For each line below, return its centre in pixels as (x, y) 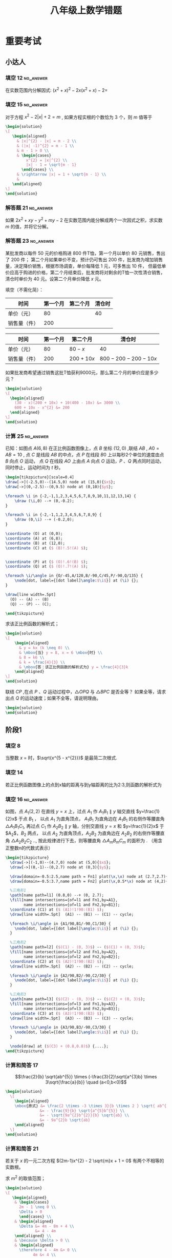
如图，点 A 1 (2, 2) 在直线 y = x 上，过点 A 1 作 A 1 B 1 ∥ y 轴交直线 (70, 812)
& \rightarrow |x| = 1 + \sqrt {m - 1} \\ (61, 175)
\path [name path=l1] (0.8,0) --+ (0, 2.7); (57, 895)
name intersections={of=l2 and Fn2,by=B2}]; (72, 957)
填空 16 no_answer (26, 799)
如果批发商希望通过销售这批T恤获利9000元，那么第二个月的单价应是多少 (82, 372)
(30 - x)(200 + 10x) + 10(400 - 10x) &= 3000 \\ (67, 403)
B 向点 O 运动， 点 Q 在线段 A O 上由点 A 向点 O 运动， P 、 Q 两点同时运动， (85, 461)
